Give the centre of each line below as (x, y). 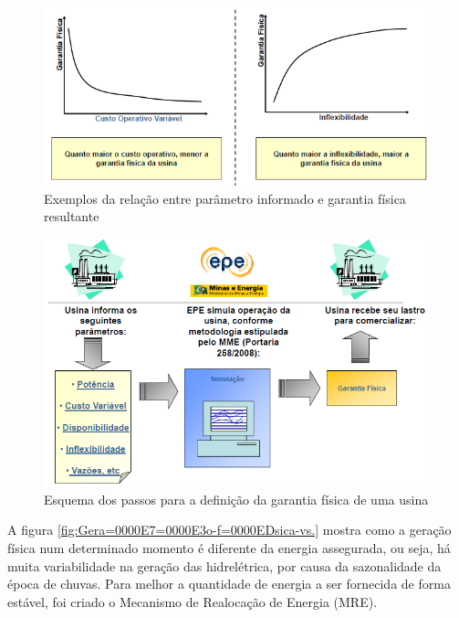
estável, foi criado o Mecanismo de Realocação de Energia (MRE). (193, 601)
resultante (72, 216)
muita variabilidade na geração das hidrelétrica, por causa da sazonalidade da (224, 565)
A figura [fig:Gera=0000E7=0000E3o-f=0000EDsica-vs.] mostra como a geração (229, 530)
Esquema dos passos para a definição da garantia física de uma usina (236, 499)
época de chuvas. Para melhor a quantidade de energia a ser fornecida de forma (229, 584)
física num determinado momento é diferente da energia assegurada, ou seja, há (229, 547)
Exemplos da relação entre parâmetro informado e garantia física (225, 198)
